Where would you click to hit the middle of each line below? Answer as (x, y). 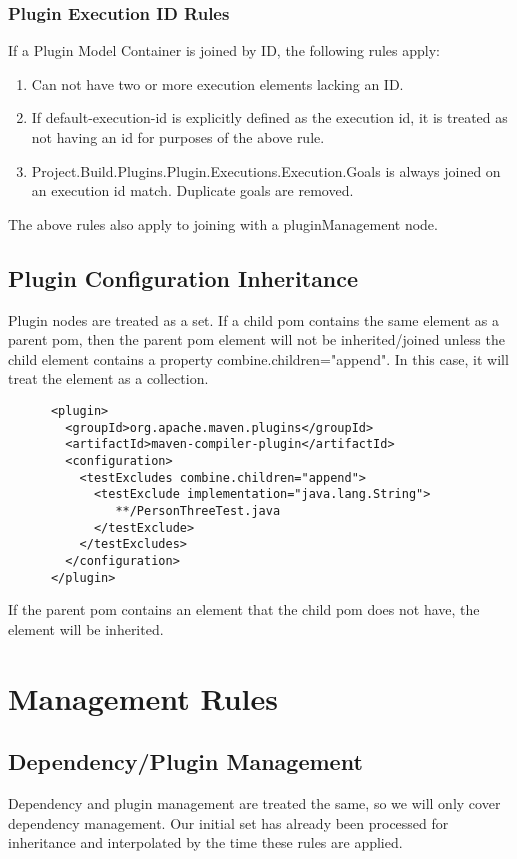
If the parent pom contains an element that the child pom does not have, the (244, 609)
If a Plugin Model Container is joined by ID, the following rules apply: (224, 50)
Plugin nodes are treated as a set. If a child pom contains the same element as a (254, 319)
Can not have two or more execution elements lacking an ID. (217, 83)
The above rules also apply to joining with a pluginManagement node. (223, 223)
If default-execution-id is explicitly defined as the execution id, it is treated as (269, 117)
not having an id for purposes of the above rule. (178, 137)
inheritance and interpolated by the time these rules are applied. (205, 842)
